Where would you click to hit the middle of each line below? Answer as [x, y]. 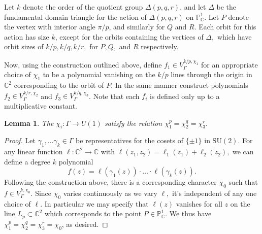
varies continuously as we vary [110, 193]
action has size [27, 36]
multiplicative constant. [41, 106]
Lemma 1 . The [29, 123]
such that [243, 182]
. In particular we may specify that [94, 203]
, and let [193, 7]
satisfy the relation [133, 123]
